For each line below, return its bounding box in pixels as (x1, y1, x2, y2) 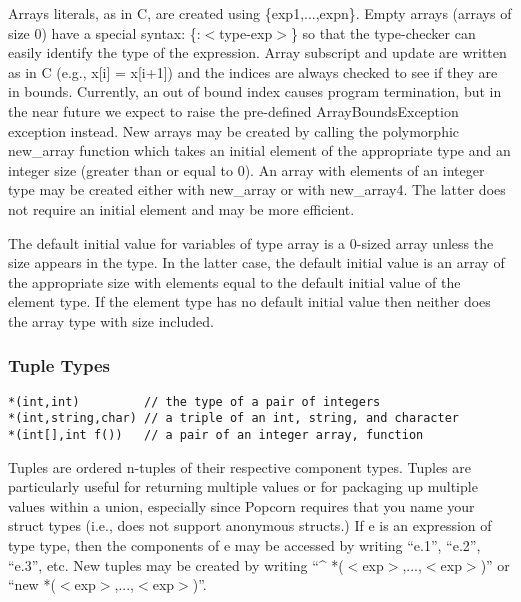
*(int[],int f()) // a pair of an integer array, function (8, 428, 424, 443)
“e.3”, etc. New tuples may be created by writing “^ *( (8, 554, 344, 575)
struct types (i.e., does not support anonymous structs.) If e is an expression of (8, 515, 492, 536)
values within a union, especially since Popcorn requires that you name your (8, 495, 475, 516)
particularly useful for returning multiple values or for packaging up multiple (8, 476, 478, 497)
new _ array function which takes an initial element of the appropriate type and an (8, 140, 511, 161)
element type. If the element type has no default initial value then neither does (8, 291, 491, 312)
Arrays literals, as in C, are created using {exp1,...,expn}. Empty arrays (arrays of (8, 3, 512, 23)
